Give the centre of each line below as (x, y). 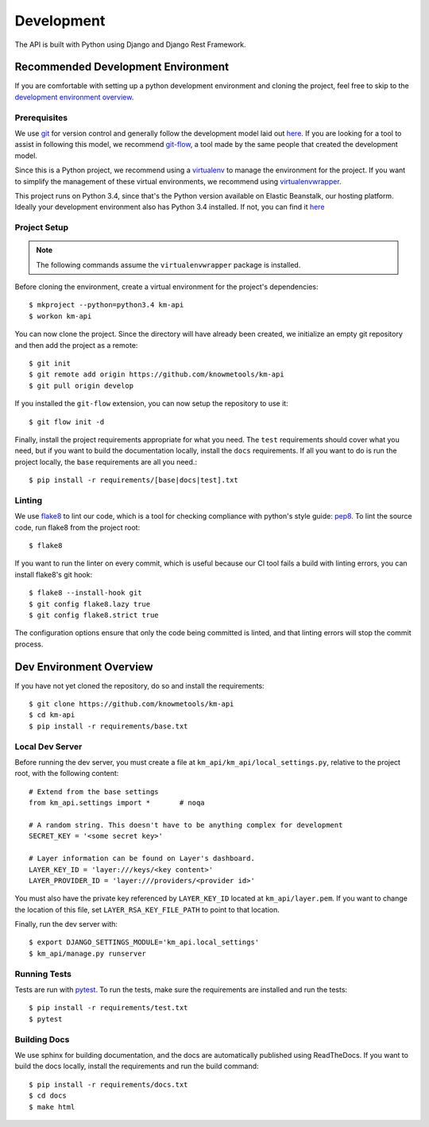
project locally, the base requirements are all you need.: (106, 461)
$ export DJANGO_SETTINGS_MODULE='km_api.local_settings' (144, 942)
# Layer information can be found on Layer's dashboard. (142, 859)
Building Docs (42, 1039)
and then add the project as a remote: (76, 345)
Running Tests (43, 974)
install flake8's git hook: (54, 574)
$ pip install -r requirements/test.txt (108, 1008)
